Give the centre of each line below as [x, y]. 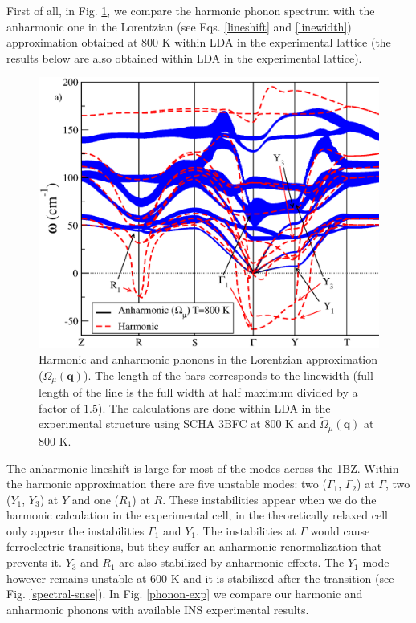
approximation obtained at [72, 42]
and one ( [96, 499]
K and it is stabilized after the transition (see [282, 578]
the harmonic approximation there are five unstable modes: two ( [167, 484]
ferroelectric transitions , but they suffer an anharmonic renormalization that [194, 546]
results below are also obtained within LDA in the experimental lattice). [184, 57]
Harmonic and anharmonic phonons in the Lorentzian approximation [208, 359]
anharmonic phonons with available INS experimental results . [158, 609]
